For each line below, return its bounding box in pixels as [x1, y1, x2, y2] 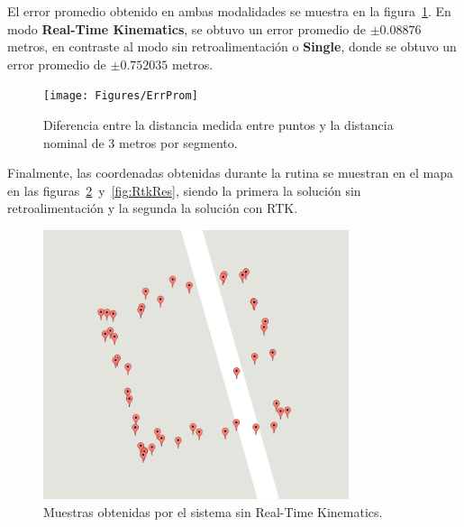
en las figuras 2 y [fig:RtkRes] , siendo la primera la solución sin [7, 180, 361, 199]
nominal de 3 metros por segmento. [43, 133, 238, 152]
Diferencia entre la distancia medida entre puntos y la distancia [43, 116, 394, 134]
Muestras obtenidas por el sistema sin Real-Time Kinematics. [43, 502, 383, 521]
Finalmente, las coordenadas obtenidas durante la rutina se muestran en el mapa [7, 163, 454, 182]
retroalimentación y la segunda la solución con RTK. [7, 199, 298, 217]
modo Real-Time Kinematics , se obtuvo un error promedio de [7, 19, 366, 38]
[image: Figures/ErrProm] [43, 89, 198, 103]
